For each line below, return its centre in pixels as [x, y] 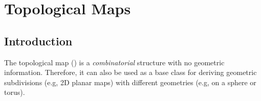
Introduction [38, 41]
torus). [15, 92]
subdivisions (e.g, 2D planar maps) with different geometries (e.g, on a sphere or [130, 82]
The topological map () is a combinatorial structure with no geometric [114, 62]
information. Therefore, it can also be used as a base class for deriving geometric [130, 72]
